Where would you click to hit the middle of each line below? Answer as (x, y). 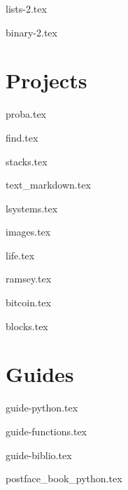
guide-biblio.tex (39, 455)
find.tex (22, 137)
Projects (47, 80)
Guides (40, 374)
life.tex (20, 255)
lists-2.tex (26, 8)
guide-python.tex (42, 408)
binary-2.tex (31, 32)
